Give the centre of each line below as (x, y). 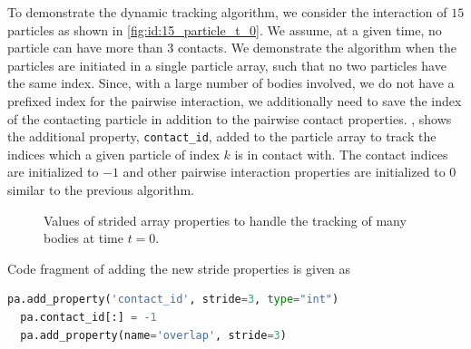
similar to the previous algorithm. (101, 189)
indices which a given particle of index (113, 154)
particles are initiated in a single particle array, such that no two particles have (227, 65)
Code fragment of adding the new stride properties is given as (179, 268)
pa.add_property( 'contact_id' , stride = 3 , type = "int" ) (173, 300)
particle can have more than (85, 48)
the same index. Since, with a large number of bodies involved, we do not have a (231, 83)
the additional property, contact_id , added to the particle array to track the (222, 136)
